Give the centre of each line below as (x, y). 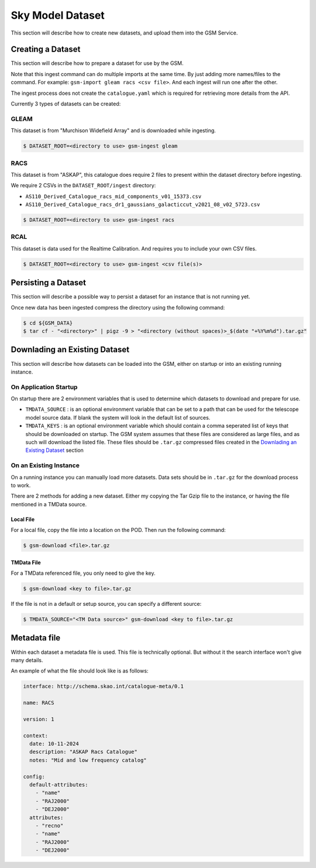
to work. (21, 485)
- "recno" (49, 826)
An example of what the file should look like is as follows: (80, 671)
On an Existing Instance (45, 465)
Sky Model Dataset (58, 15)
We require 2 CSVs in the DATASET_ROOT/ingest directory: (83, 186)
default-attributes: (59, 785)
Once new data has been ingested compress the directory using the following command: (118, 307)
